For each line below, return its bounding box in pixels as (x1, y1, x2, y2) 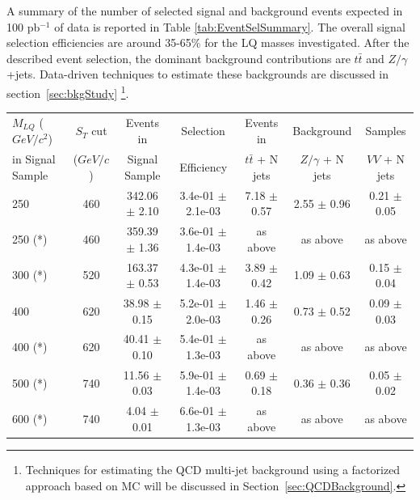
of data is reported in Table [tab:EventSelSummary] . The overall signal (54, 18, 405, 35)
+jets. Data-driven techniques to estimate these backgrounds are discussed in (6, 66, 389, 83)
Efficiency (179, 159, 228, 176)
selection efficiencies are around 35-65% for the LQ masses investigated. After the (6, 34, 409, 51)
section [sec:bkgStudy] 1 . (6, 82, 129, 101)
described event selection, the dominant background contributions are (6, 49, 351, 66)
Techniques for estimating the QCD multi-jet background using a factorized (25, 461, 401, 478)
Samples (365, 122, 406, 139)
